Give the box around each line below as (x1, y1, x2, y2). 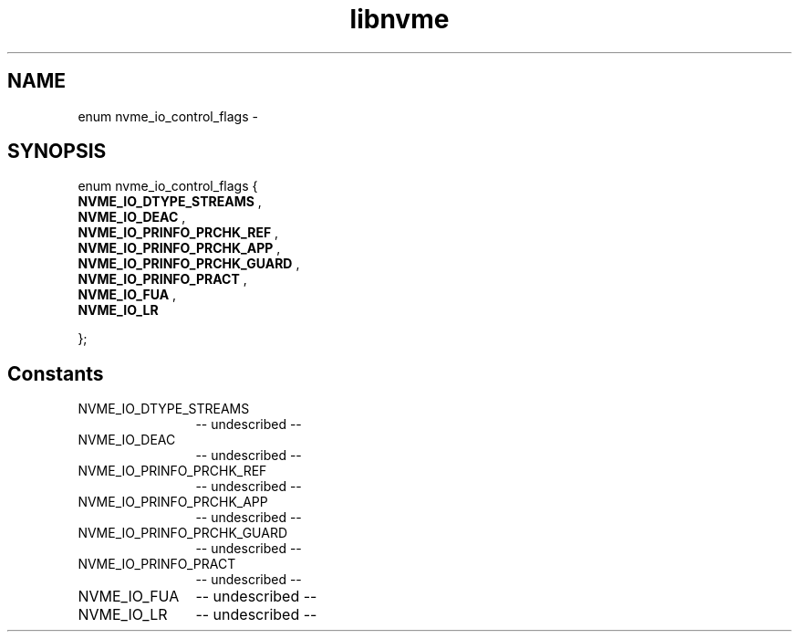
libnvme (349, 4, 450, 35)
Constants (7, 361, 104, 385)
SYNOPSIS (7, 140, 107, 163)
